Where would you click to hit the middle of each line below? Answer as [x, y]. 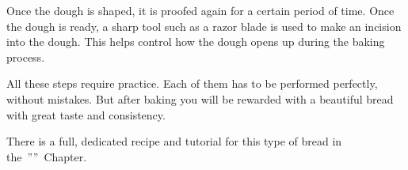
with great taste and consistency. [86, 114]
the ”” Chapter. [47, 156]
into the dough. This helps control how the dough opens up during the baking [196, 42]
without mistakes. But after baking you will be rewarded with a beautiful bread [200, 98]
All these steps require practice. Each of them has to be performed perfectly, [192, 83]
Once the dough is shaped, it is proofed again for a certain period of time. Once [200, 10]
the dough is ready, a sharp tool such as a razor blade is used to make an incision [204, 26]
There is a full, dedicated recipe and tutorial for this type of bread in [174, 141]
